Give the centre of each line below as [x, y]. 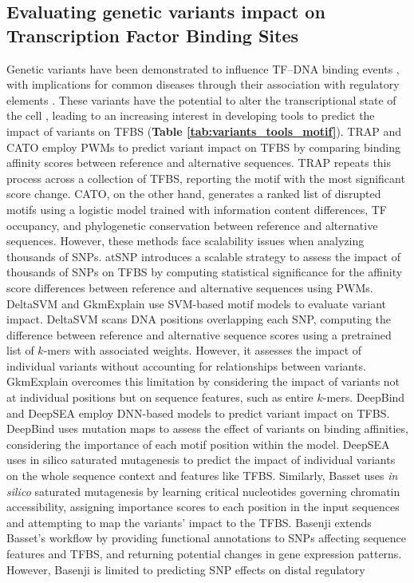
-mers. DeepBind [364, 397]
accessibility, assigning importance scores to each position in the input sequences [203, 507]
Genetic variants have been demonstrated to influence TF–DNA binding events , [203, 68]
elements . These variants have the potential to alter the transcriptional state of [201, 99]
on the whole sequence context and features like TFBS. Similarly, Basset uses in [202, 476]
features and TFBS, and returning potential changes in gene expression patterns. [204, 553]
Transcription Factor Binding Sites [153, 35]
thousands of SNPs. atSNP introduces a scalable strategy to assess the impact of [203, 256]
